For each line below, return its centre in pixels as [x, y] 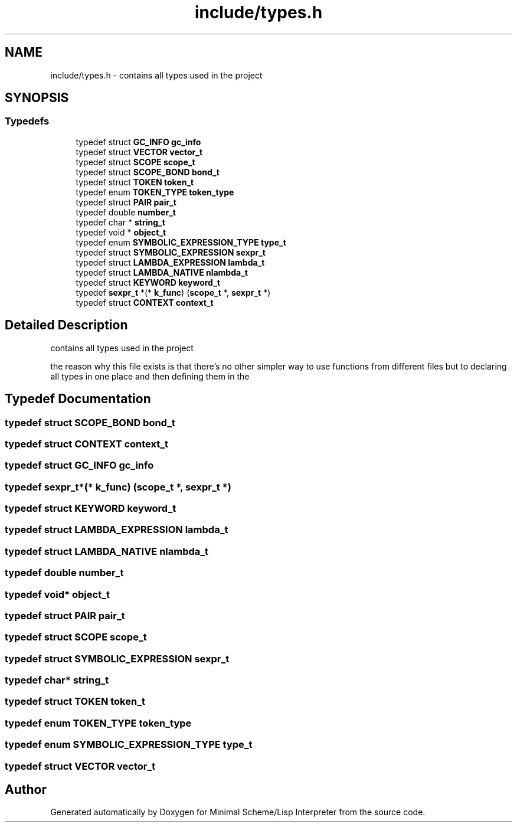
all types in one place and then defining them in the [150, 376]
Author [26, 789]
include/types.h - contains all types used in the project [156, 75]
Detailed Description [66, 325]
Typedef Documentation [78, 399]
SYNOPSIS [37, 98]
